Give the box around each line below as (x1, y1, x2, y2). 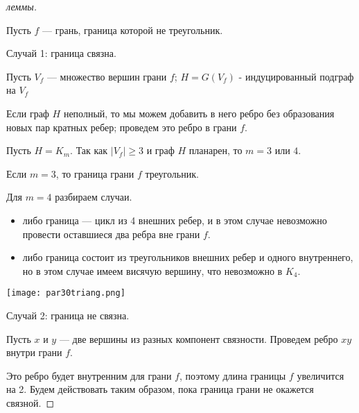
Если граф (6, 106, 49, 120)
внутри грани (6, 345, 62, 360)
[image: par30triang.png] (6, 288, 125, 298)
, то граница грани (55, 166, 134, 180)
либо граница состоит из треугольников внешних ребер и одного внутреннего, (22, 250, 353, 264)
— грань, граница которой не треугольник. (42, 22, 223, 37)
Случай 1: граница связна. (6, 46, 116, 60)
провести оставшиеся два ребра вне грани (22, 226, 200, 241)
